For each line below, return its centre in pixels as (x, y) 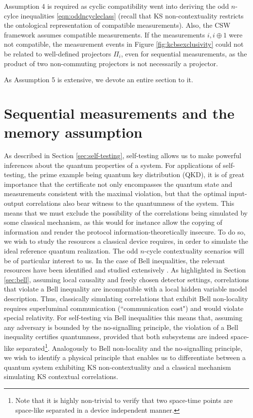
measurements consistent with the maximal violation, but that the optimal (115, 193)
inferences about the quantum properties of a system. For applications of (112, 165)
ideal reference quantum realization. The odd (71, 251)
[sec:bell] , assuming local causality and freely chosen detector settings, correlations (126, 279)
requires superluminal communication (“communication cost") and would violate (124, 308)
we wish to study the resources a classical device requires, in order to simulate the (126, 241)
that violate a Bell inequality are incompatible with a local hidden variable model (126, 289)
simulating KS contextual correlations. (61, 376)
